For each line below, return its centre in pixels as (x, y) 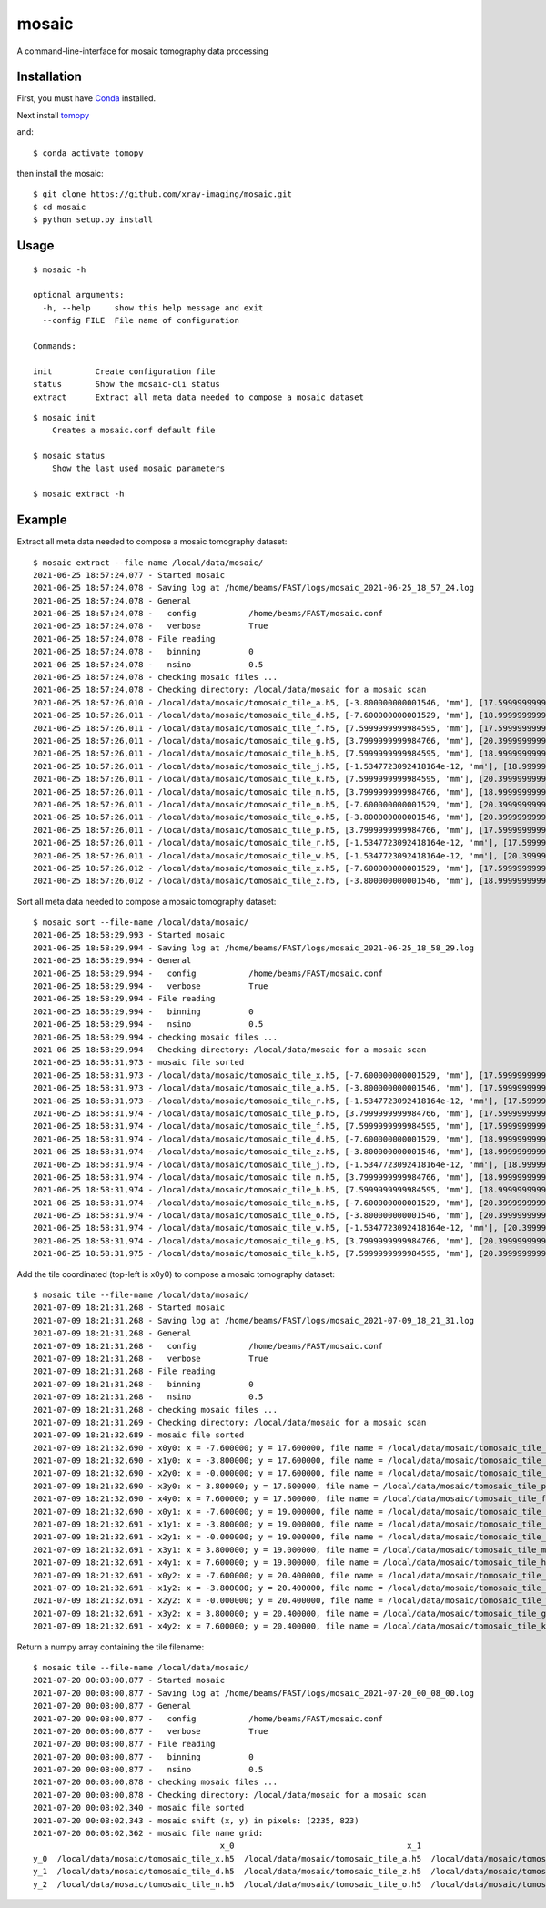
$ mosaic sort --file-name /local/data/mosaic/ (141, 923)
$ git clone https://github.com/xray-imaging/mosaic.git (163, 194)
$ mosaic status (69, 456)
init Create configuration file (124, 371)
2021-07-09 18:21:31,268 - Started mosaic (129, 1308)
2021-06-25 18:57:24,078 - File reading (124, 639)
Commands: (55, 345)
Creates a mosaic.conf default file (133, 431)
